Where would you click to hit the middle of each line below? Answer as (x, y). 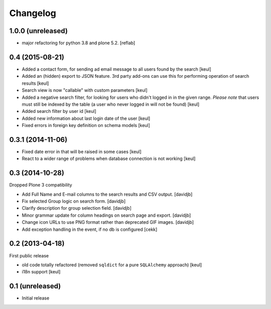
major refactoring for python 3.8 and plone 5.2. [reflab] (79, 43)
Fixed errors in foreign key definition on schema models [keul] (86, 125)
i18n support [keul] (41, 272)
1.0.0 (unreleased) (38, 31)
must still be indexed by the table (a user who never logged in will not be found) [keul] (111, 104)
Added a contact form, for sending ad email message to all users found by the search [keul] (117, 69)
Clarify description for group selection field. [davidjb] (77, 208)
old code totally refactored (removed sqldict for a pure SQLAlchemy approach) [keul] (112, 265)
